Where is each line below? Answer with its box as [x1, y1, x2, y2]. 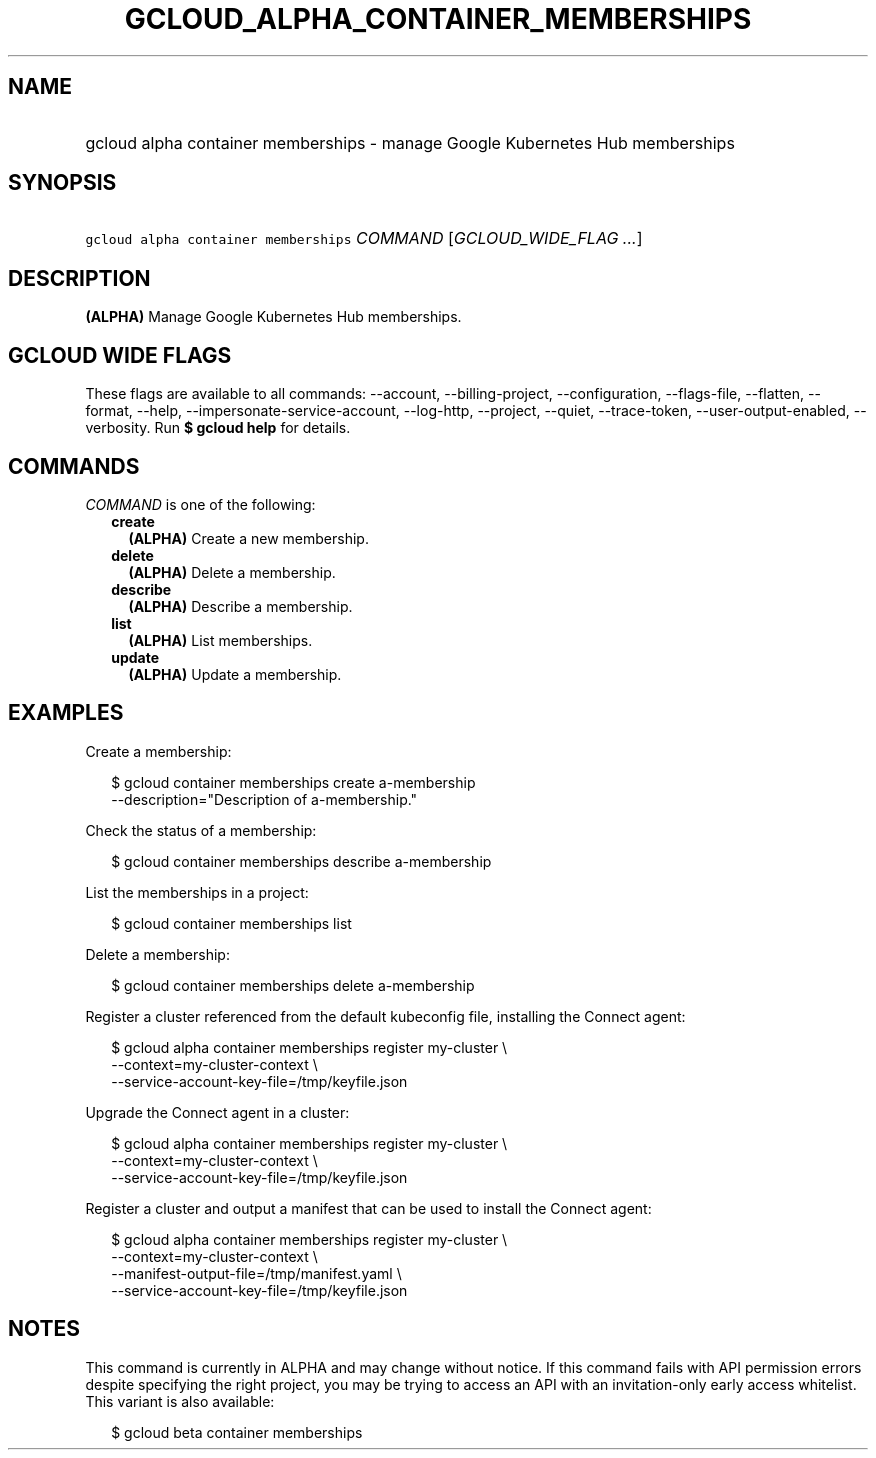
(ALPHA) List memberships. [128, 631, 313, 649]
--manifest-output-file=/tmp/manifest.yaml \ [111, 1264, 402, 1282]
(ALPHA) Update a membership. [128, 665, 342, 683]
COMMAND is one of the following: [85, 495, 316, 513]
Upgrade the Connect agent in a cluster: [85, 1103, 350, 1121]
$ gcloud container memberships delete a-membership [111, 976, 475, 994]
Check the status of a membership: [85, 821, 317, 839]
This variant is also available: [85, 1392, 275, 1410]
